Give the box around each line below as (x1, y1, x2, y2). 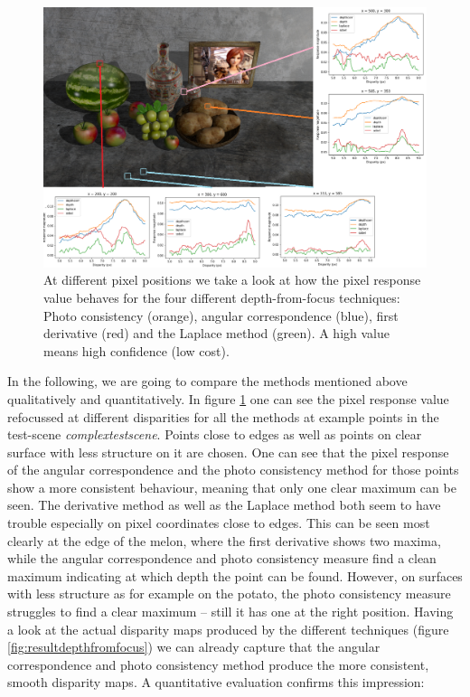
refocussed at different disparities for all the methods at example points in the (7, 407, 439, 426)
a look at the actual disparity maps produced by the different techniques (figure (7, 619, 449, 638)
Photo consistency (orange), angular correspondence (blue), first (43, 306, 399, 325)
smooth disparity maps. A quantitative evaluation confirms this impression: (7, 673, 425, 692)
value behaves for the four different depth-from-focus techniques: (43, 287, 400, 306)
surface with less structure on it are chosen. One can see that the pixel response (7, 442, 449, 461)
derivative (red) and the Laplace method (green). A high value (43, 324, 390, 343)
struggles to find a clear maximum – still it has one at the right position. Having (7, 602, 454, 621)
